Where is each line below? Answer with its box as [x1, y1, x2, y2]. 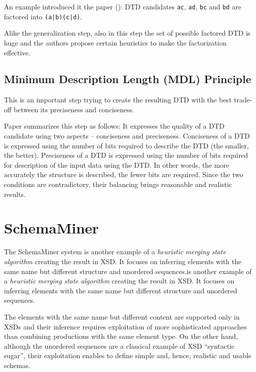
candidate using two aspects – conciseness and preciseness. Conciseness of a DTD [4, 131, 250, 141]
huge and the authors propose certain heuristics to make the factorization [4, 37, 227, 47]
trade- [234, 94, 252, 105]
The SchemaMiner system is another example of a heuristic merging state [4, 246, 226, 257]
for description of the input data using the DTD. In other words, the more [4, 159, 229, 170]
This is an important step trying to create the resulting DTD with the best [4, 94, 232, 105]
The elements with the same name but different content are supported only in [4, 311, 240, 322]
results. [4, 188, 26, 199]
